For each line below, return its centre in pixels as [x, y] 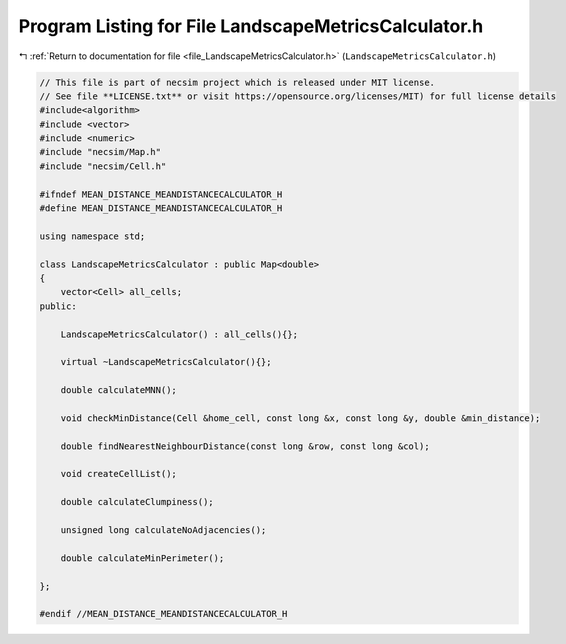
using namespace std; [92, 236]
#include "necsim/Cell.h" [103, 166]
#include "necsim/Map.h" [100, 152]
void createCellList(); [118, 474]
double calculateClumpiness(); [137, 502]
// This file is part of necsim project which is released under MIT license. [237, 82]
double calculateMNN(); [118, 390]
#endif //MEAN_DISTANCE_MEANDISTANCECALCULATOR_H [163, 614]
